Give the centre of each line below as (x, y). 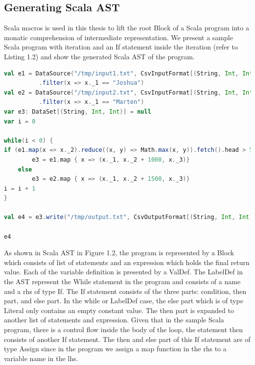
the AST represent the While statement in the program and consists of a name (122, 281)
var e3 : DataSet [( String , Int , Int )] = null (78, 111)
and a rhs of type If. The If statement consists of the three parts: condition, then (125, 291)
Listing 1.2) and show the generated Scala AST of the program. (99, 56)
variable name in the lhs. (41, 358)
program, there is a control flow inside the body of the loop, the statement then (124, 329)
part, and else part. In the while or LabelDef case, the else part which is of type (124, 301)
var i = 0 (20, 121)
